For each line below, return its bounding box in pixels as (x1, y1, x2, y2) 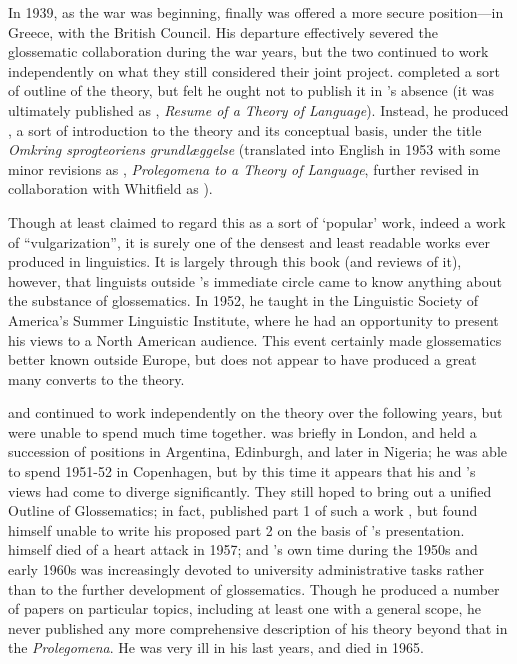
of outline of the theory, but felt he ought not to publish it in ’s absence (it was (8, 80, 495, 101)
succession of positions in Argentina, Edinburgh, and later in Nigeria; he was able (8, 441, 508, 462)
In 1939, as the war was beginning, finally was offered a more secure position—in (8, 2, 504, 22)
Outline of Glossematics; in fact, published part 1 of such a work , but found (8, 500, 478, 521)
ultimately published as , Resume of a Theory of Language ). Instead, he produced (8, 99, 509, 120)
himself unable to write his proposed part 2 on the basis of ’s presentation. (8, 519, 465, 540)
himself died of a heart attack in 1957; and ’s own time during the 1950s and (8, 539, 478, 560)
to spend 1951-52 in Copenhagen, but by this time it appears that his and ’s (8, 461, 476, 482)
